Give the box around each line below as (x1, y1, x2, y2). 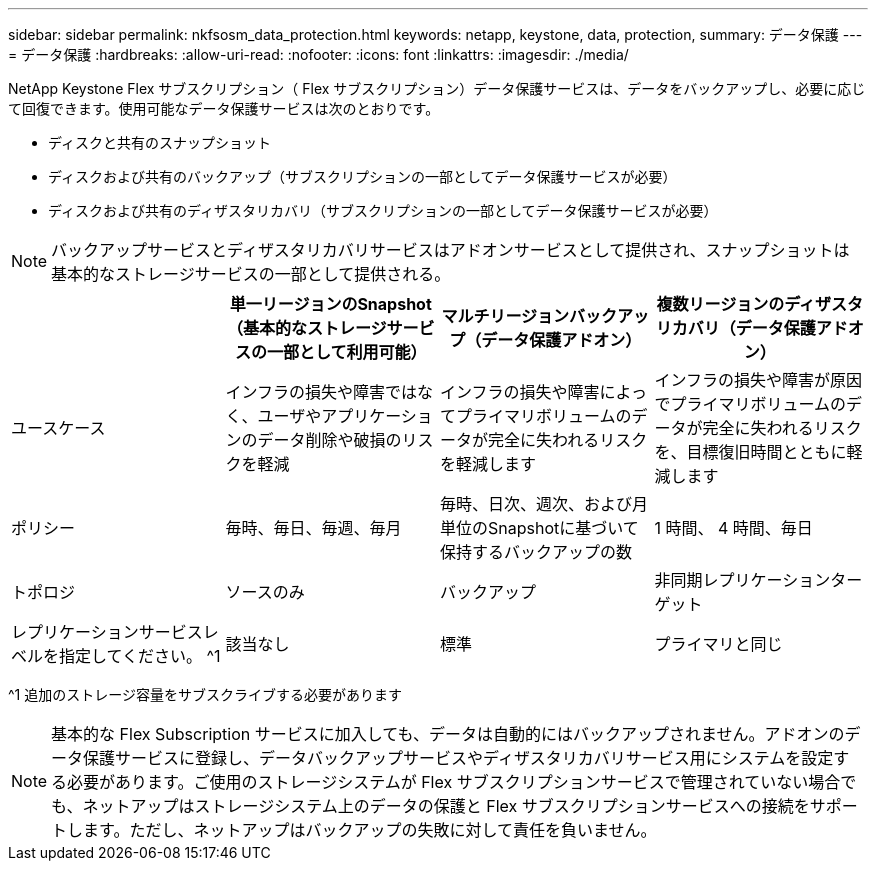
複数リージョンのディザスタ (656, 294, 863, 314)
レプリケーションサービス (11, 622, 203, 642)
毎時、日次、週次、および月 (440, 494, 649, 514)
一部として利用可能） (266, 342, 427, 362)
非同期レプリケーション (654, 570, 831, 590)
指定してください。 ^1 (59, 646, 221, 666)
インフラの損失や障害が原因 (654, 370, 863, 390)
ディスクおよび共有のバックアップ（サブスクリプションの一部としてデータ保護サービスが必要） (48, 168, 677, 185)
